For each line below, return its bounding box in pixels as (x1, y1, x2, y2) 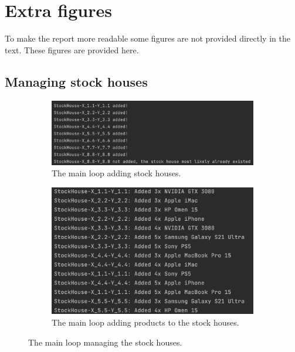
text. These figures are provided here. (5, 43, 139, 56)
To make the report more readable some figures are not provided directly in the (5, 32, 290, 45)
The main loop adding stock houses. (52, 167, 181, 179)
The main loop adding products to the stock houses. (52, 316, 239, 328)
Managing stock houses (5, 72, 148, 90)
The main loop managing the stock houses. (28, 336, 182, 348)
